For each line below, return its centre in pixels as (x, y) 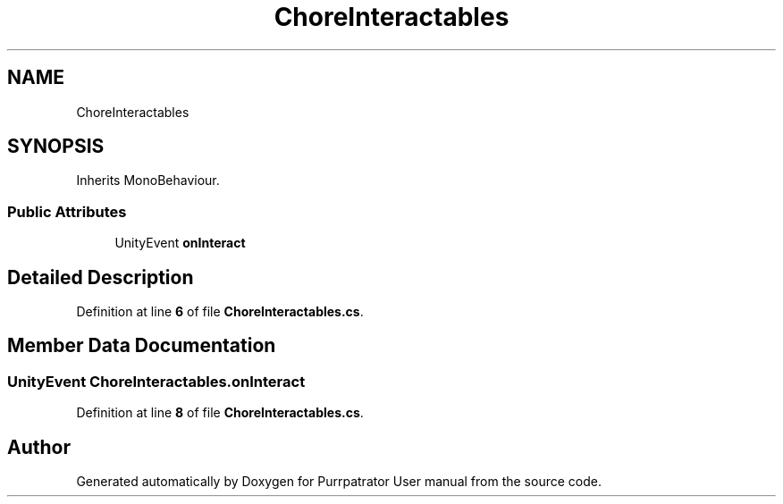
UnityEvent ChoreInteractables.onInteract (156, 381)
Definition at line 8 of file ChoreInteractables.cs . (220, 413)
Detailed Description (101, 277)
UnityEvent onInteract (180, 243)
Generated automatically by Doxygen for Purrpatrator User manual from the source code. (339, 482)
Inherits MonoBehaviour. (148, 181)
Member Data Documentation (142, 346)
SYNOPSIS (56, 147)
